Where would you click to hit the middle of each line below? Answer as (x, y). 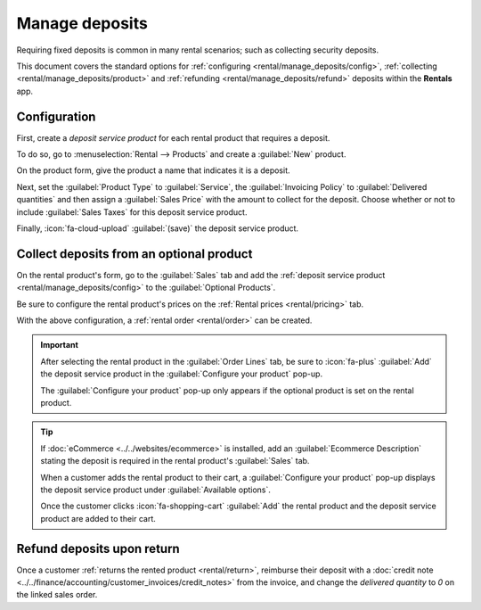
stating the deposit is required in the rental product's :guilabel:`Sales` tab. (175, 461)
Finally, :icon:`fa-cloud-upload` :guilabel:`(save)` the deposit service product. (157, 228)
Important (60, 345)
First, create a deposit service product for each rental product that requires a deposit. (173, 137)
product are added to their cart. (98, 518)
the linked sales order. (57, 595)
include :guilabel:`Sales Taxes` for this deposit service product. (132, 212)
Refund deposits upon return (98, 548)
